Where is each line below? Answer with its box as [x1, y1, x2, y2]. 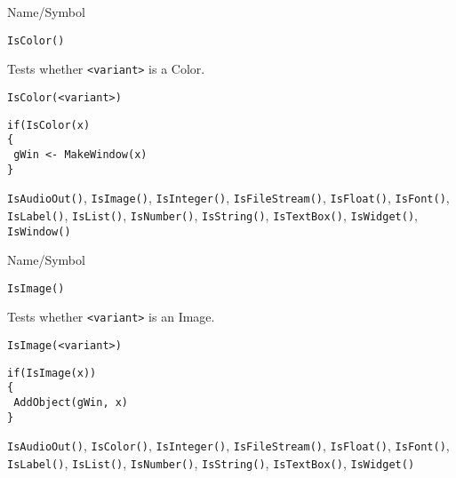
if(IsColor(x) [7, 118, 91, 131]
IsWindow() [7, 225, 71, 238]
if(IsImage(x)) [7, 366, 97, 379]
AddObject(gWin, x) [13, 396, 129, 410]
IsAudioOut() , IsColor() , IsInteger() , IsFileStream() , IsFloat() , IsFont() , [7, 436, 450, 455]
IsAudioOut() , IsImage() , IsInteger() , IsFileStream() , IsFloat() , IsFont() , [7, 188, 450, 207]
